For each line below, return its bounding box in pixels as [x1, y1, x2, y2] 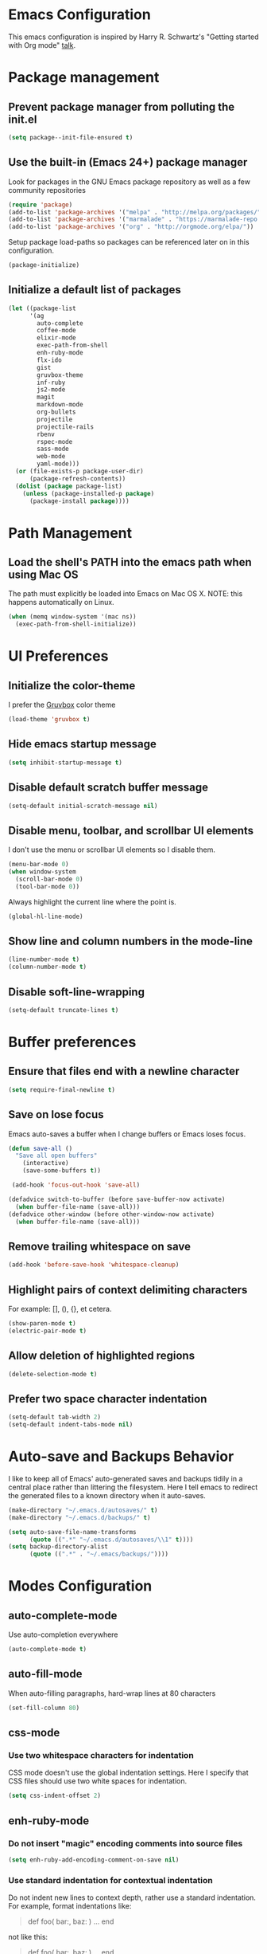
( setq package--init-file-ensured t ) [8, 133, 133, 141]
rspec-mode [37, 437, 73, 445]
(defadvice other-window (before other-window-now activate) [8, 1210, 215, 1218]
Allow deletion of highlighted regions [8, 1349, 195, 1363]
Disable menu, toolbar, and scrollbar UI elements [8, 823, 254, 838]
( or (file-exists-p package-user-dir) [15, 468, 145, 476]
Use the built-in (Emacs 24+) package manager [8, 155, 248, 169]
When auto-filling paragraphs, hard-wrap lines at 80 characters [8, 1688, 216, 1698]
